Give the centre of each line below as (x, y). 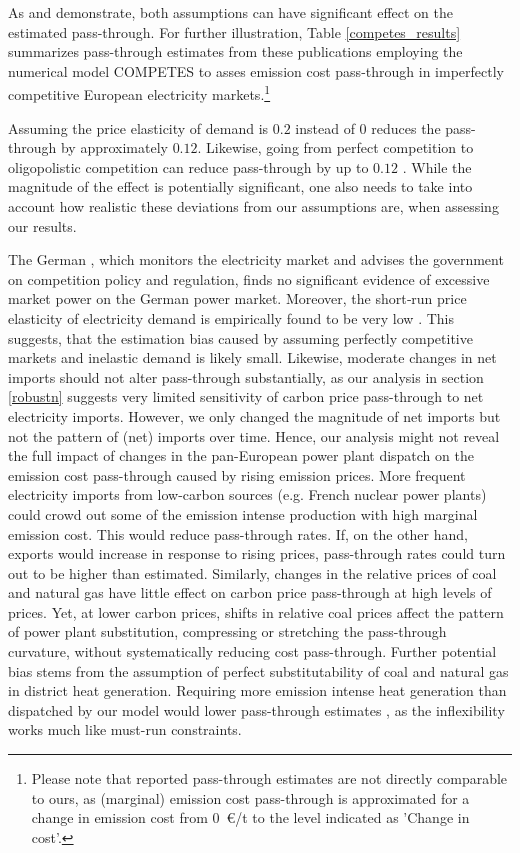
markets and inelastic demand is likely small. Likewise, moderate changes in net (252, 357)
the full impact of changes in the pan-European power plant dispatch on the (241, 455)
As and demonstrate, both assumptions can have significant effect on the (230, 12)
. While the (437, 166)
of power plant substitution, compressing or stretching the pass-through (227, 631)
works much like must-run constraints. (125, 729)
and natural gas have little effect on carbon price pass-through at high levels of (250, 592)
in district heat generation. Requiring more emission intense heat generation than (257, 690)
